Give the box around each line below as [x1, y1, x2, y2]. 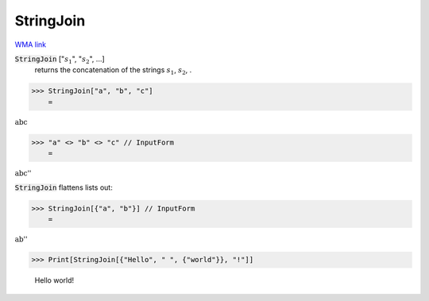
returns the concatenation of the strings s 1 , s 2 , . [34, 65, 192, 77]
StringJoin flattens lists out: [14, 183, 113, 192]
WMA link [14, 40, 47, 49]
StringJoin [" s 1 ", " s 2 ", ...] [14, 54, 105, 65]
